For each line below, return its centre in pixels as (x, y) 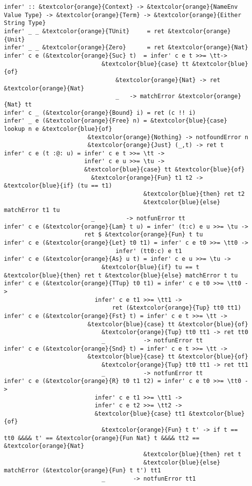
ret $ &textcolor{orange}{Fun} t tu (144, 235)
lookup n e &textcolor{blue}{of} (58, 129)
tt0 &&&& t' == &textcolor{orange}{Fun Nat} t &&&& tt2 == (102, 438)
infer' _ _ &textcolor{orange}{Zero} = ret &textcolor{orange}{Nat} (126, 48)
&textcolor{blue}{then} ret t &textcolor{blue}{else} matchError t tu (121, 275)
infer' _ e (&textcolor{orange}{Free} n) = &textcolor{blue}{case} (116, 121)
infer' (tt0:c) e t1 (149, 251)
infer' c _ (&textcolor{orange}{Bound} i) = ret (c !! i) (100, 113)
